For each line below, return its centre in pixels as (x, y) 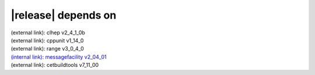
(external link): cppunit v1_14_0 (47, 40)
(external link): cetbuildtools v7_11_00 (55, 65)
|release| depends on (64, 15)
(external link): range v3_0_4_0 (47, 49)
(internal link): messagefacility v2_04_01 (59, 57)
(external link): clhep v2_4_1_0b (48, 33)
